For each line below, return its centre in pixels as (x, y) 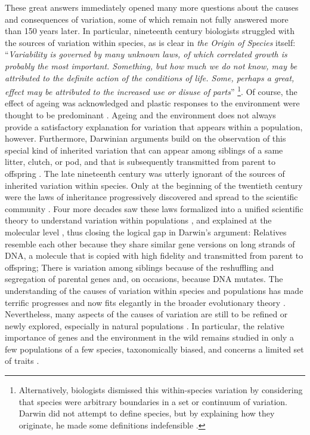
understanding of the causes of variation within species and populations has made (154, 290)
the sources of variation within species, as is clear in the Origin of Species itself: (150, 42)
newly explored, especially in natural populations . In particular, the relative (145, 325)
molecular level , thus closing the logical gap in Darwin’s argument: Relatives (146, 232)
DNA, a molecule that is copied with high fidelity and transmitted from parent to (154, 255)
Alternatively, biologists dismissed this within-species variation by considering (161, 390)
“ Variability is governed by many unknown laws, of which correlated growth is (146, 54)
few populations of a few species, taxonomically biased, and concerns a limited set (154, 349)
